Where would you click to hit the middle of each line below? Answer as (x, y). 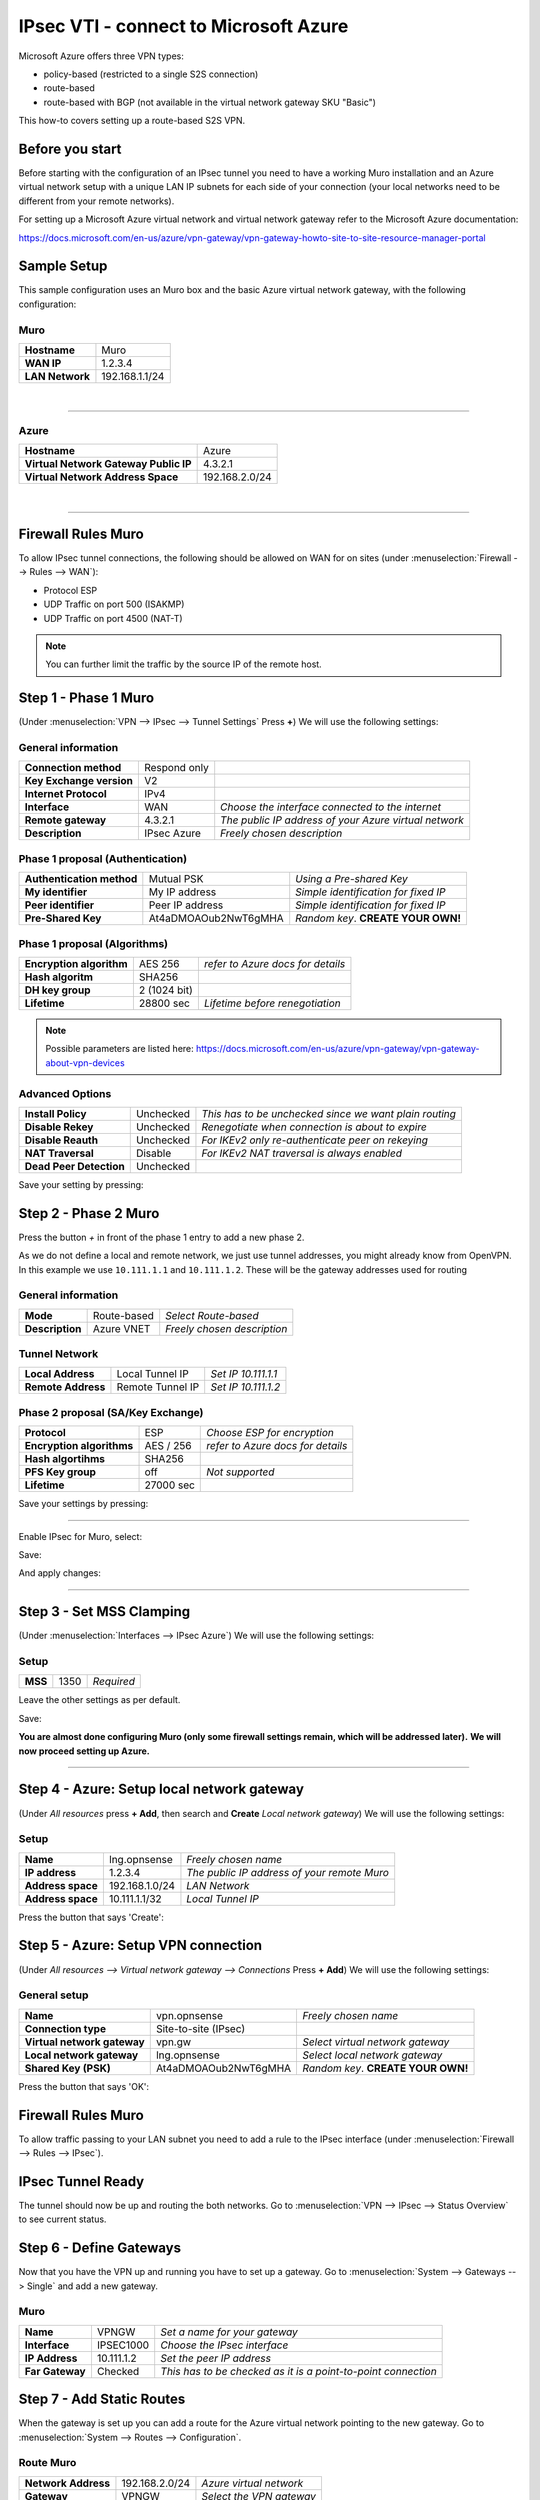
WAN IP (43, 363)
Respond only (176, 768)
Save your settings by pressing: (83, 1504)
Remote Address (65, 1387)
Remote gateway (65, 820)
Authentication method (81, 879)
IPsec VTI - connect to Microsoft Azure (183, 26)
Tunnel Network (58, 1354)
